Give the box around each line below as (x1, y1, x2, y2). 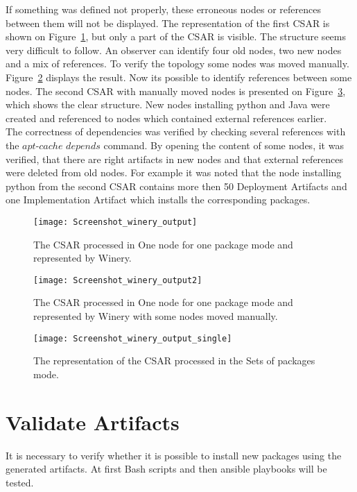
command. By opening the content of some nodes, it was (103, 137, 344, 152)
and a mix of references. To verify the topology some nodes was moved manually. (6, 56, 349, 71)
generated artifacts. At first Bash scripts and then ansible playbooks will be (6, 461, 327, 476)
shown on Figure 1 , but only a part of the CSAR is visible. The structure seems (6, 29, 346, 44)
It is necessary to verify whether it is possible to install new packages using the (6, 448, 342, 462)
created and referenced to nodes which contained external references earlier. (6, 110, 327, 125)
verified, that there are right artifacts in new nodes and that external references (6, 151, 344, 166)
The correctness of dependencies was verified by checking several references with (6, 124, 346, 139)
